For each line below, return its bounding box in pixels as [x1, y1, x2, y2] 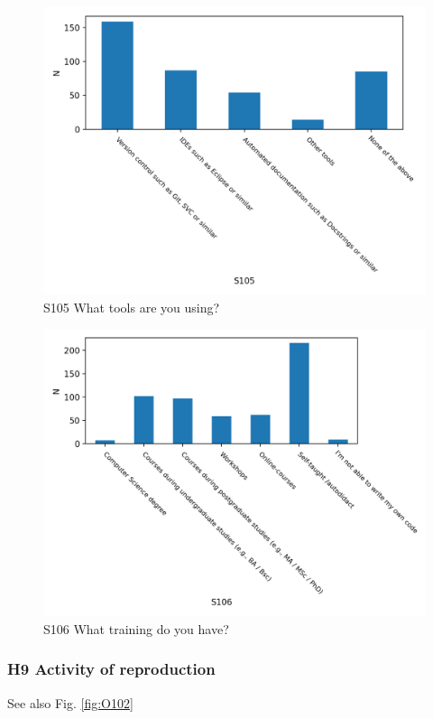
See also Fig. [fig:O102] [7, 693, 134, 712]
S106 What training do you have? [43, 619, 229, 638]
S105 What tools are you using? [43, 297, 220, 316]
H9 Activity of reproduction [7, 658, 216, 680]
